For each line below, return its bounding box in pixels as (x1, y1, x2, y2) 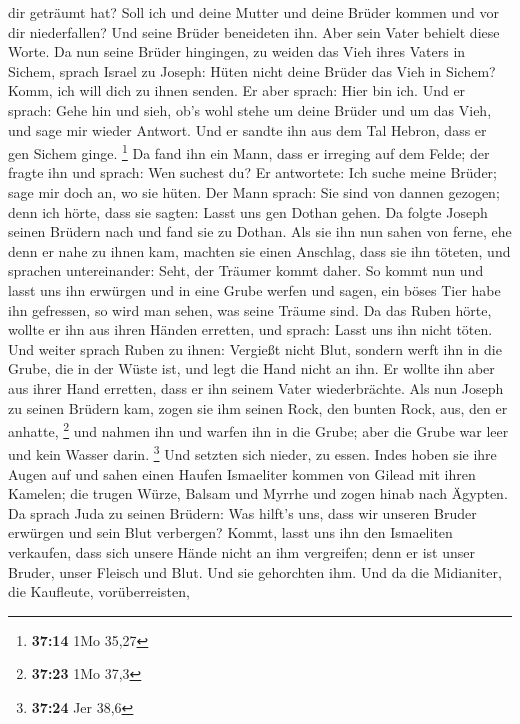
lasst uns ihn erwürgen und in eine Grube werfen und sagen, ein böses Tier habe (8, 279, 501, 300)
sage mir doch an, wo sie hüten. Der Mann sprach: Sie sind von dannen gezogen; (8, 182, 500, 202)
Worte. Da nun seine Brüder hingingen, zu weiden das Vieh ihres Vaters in (8, 41, 466, 62)
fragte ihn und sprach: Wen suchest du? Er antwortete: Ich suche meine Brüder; (8, 162, 497, 183)
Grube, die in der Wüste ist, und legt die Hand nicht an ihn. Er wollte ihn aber (8, 358, 495, 379)
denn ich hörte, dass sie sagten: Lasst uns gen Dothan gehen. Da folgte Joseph (8, 201, 488, 222)
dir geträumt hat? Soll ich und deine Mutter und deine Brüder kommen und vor (8, 2, 499, 22)
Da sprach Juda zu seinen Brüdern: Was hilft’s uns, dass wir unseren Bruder (8, 502, 477, 523)
